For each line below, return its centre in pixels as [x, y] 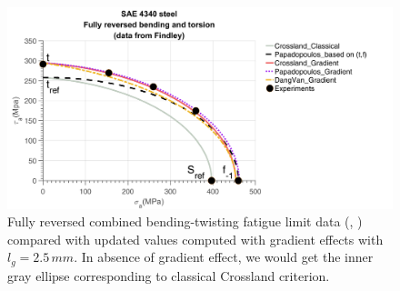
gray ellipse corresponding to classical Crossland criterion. [169, 275]
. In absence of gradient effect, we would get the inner [224, 257]
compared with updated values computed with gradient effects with [195, 239]
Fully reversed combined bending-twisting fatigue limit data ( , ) [185, 221]
